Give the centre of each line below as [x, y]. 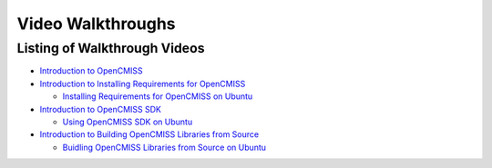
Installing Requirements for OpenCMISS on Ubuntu [158, 96]
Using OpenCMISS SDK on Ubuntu [128, 122]
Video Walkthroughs [97, 24]
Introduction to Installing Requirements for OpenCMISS [143, 84]
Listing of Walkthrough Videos [111, 48]
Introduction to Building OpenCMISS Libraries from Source [149, 134]
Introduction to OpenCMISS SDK [100, 109]
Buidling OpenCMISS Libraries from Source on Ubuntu [164, 147]
